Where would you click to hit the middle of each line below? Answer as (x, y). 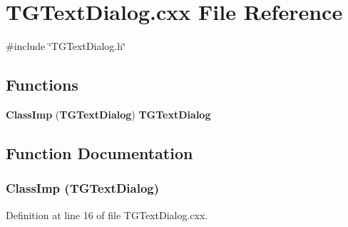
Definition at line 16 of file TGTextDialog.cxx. (107, 215)
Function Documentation (99, 152)
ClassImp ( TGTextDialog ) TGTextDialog (108, 114)
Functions (42, 85)
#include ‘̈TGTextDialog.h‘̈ (66, 46)
